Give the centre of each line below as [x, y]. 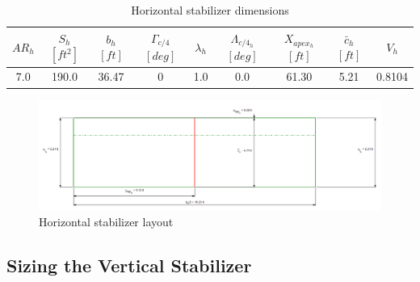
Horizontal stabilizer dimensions [210, 10]
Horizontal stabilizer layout [106, 222]
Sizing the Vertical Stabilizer [129, 265]
